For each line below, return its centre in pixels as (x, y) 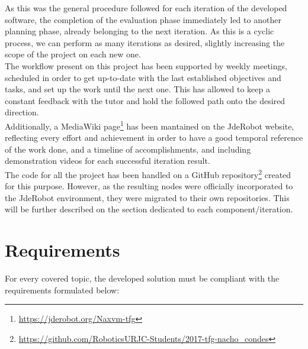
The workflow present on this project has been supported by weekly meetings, (146, 65)
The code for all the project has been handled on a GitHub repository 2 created (148, 173)
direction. (22, 112)
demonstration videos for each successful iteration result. (108, 161)
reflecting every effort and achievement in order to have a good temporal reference (154, 138)
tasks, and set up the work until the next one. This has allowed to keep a (137, 89)
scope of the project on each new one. (73, 54)
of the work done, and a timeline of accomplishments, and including (128, 149)
